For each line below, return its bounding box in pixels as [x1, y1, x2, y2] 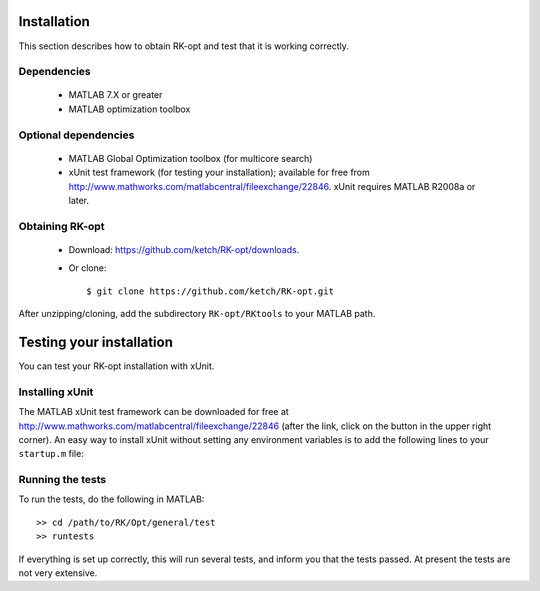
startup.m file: [18, 448, 84, 460]
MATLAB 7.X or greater [68, 89, 163, 101]
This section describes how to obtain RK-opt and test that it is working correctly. [18, 40, 350, 52]
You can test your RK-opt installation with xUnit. [18, 360, 215, 372]
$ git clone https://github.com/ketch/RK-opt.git [86, 285, 335, 297]
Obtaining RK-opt [18, 219, 105, 233]
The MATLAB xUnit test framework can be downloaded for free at [18, 406, 289, 418]
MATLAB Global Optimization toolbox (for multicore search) [68, 152, 313, 164]
